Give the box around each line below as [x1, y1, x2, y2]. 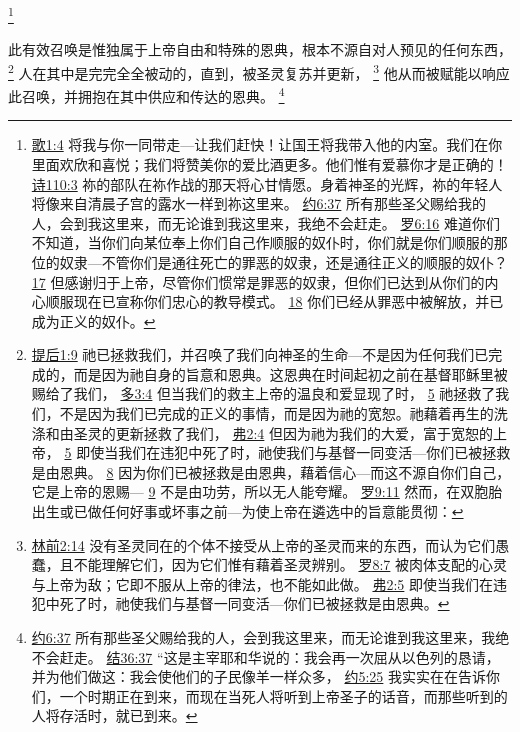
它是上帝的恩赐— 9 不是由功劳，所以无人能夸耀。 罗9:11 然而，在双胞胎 [31, 481, 503, 502]
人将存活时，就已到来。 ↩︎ [31, 705, 198, 726]
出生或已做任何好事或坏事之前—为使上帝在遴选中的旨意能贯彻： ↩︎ [31, 501, 464, 522]
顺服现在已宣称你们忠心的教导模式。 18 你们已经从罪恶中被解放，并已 [45, 291, 504, 312]
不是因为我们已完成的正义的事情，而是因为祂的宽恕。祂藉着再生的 [59, 403, 494, 424]
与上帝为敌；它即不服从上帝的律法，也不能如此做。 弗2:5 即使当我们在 [31, 573, 494, 594]
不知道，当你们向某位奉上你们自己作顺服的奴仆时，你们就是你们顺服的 [31, 232, 494, 253]
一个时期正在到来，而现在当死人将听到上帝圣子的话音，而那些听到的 [59, 685, 508, 706]
